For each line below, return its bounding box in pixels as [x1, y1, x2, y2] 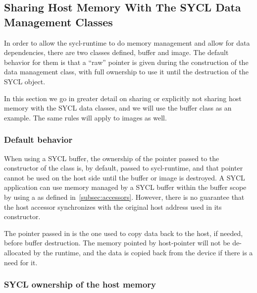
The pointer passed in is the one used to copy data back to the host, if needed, [4, 228, 243, 238]
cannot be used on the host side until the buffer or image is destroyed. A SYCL [4, 172, 245, 182]
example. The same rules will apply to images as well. [4, 112, 167, 122]
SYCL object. [4, 76, 46, 86]
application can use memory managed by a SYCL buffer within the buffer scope [4, 182, 247, 192]
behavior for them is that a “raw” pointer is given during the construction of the [4, 57, 249, 67]
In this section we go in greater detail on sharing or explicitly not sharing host [4, 93, 242, 103]
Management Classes [4, 14, 113, 29]
